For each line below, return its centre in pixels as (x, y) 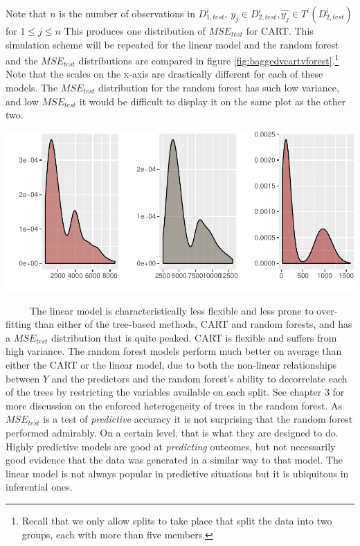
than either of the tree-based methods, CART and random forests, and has (193, 324)
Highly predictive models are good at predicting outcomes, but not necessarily (171, 446)
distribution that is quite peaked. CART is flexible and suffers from (194, 337)
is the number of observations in (127, 13)
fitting (19, 324)
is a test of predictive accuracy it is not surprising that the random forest (198, 419)
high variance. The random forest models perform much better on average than (174, 351)
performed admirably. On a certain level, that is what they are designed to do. (172, 433)
